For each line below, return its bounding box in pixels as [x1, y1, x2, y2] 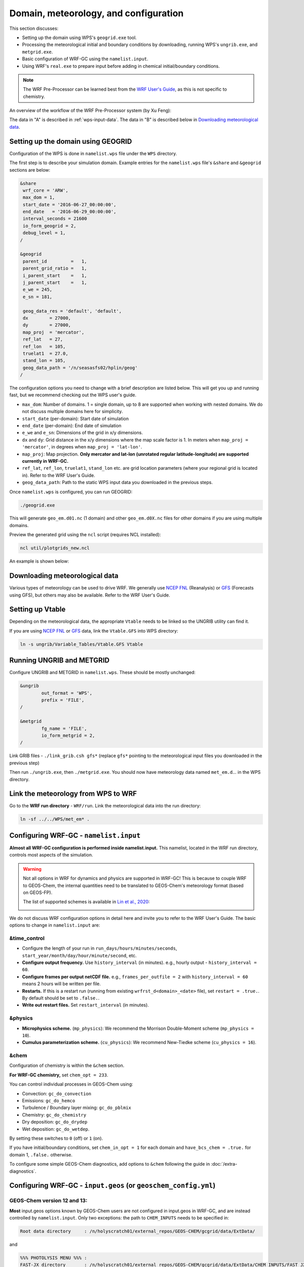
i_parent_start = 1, [23, 273, 87, 278]
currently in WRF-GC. [22, 458, 68, 464]
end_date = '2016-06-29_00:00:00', [23, 209, 117, 215]
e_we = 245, [23, 287, 53, 292]
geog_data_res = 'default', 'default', [23, 308, 122, 314]
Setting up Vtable [9, 605, 66, 614]
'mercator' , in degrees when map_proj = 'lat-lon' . [22, 444, 142, 450]
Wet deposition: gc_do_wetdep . [22, 1126, 90, 1132]
